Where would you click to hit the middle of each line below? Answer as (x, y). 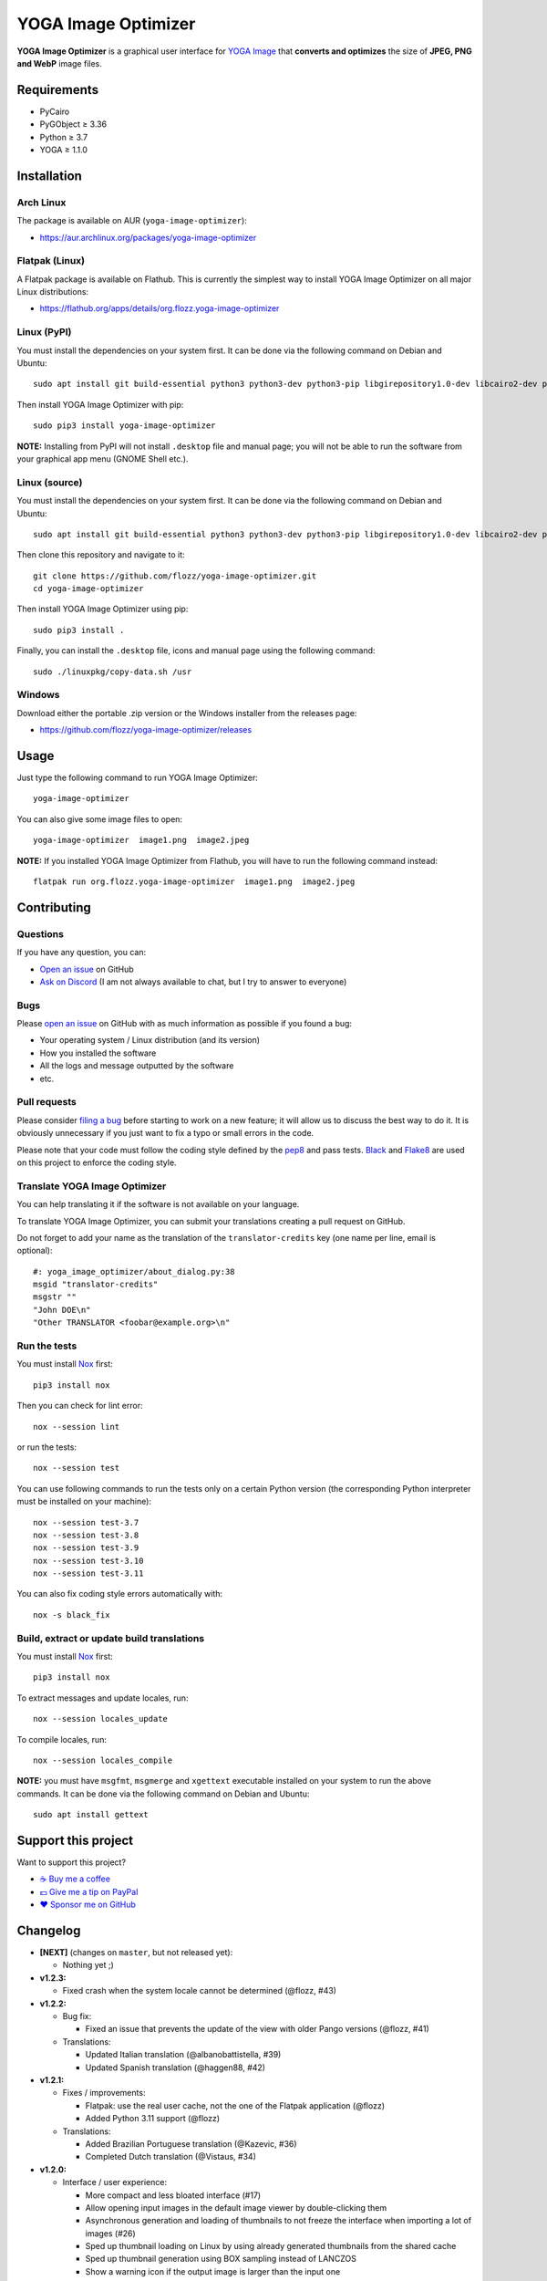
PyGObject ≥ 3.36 (73, 124)
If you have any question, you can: (81, 953)
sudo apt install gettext (91, 1815)
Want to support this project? (72, 1862)
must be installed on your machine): (84, 1502)
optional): (35, 1251)
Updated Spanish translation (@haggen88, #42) (175, 2067)
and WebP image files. (59, 63)
